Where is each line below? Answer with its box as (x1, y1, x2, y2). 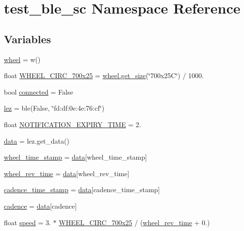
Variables (4, 31, 51, 46)
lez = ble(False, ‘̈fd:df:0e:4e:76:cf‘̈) (4, 103, 105, 113)
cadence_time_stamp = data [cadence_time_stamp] (4, 184, 160, 195)
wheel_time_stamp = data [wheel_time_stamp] (4, 152, 147, 162)
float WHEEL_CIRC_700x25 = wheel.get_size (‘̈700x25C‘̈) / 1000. (4, 70, 204, 81)
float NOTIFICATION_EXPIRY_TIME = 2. (4, 119, 141, 129)
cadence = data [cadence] (4, 200, 77, 211)
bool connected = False (4, 86, 73, 97)
